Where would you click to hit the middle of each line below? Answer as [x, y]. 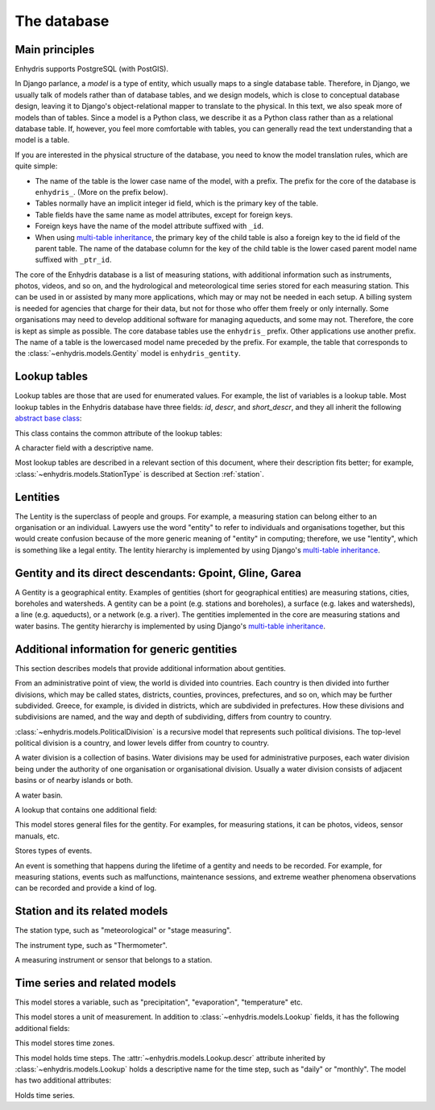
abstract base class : [48, 418]
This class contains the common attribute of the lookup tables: [119, 433]
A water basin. [39, 795]
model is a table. [42, 140]
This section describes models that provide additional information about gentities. [150, 668]
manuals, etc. [37, 836]
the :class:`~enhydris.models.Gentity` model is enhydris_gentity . [128, 354]
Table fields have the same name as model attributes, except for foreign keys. [164, 214]
